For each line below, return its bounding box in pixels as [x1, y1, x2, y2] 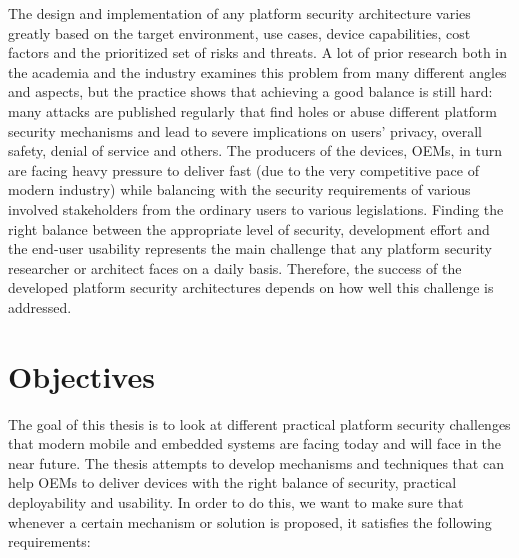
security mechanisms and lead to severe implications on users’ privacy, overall [8, 120, 482, 141]
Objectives [8, 355, 155, 396]
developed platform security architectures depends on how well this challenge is [8, 277, 494, 298]
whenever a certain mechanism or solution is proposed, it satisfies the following [8, 511, 492, 532]
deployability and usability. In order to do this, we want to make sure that [8, 492, 464, 512]
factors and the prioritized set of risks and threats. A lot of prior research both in [8, 42, 507, 63]
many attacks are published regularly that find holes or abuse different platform [8, 100, 498, 121]
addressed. [8, 296, 72, 317]
